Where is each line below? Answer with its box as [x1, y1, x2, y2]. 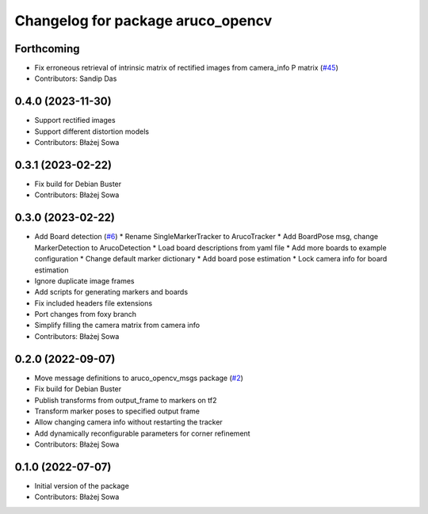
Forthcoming [14, 42, 80, 55]
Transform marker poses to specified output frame [34, 406, 200, 416]
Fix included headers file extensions [34, 298, 153, 308]
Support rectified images [34, 116, 116, 125]
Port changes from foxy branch [34, 310, 137, 319]
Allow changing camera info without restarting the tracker [34, 417, 224, 427]
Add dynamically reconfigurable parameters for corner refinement [34, 428, 250, 438]
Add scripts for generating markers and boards [34, 287, 189, 297]
